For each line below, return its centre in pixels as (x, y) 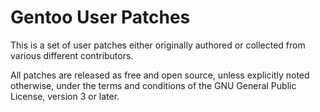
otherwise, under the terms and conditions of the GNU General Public (153, 85)
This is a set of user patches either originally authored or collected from (158, 45)
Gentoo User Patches (100, 17)
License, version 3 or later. (65, 96)
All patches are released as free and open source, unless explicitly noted (160, 75)
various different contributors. (72, 55)
